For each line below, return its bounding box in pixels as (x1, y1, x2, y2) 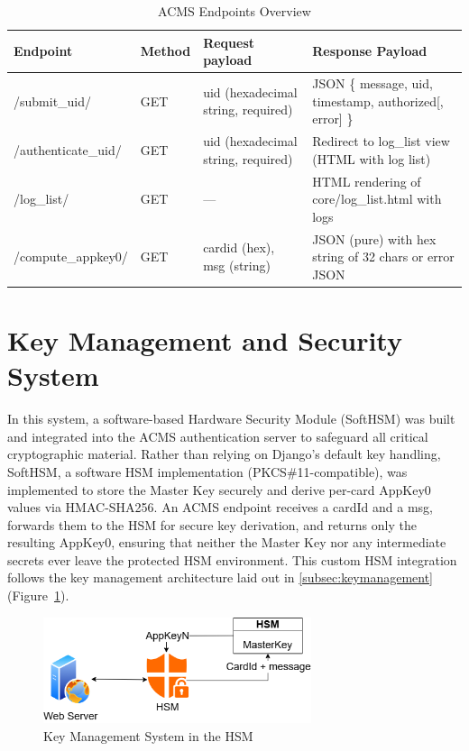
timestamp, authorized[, (312, 91, 444, 110)
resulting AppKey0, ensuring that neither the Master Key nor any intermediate (7, 533, 446, 552)
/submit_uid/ (14, 91, 92, 110)
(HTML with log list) (312, 149, 431, 168)
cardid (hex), (203, 238, 275, 257)
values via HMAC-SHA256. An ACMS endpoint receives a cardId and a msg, (7, 498, 434, 517)
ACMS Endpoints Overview (158, 2, 311, 20)
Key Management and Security (7, 322, 402, 358)
